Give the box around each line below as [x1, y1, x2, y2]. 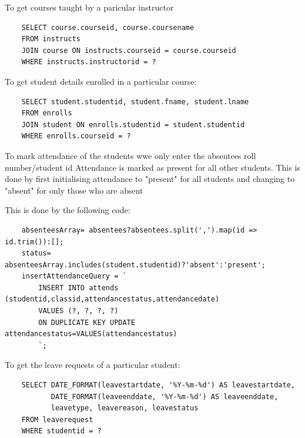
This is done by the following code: [5, 204, 130, 216]
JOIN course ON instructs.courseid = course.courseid [21, 46, 236, 55]
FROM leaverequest [21, 415, 93, 424]
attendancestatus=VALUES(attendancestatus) [5, 330, 177, 339]
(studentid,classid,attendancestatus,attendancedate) [5, 295, 220, 304]
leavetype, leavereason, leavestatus [51, 404, 199, 413]
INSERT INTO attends [38, 283, 119, 292]
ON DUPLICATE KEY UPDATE [38, 318, 135, 327]
